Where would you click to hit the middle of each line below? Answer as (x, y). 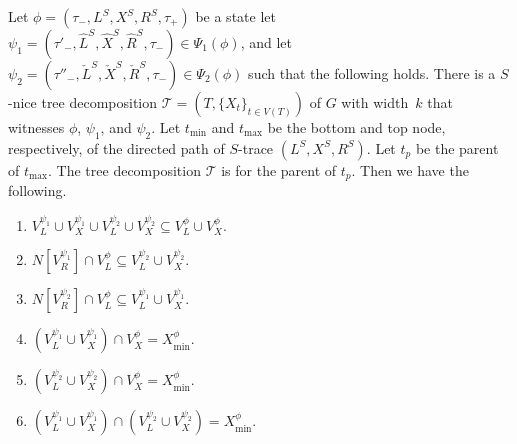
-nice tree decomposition (83, 102)
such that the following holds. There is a (372, 73)
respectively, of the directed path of (116, 147)
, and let (266, 42)
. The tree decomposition (124, 169)
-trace (256, 147)
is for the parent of (279, 169)
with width (375, 102)
